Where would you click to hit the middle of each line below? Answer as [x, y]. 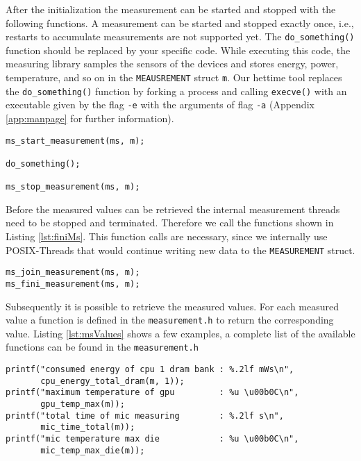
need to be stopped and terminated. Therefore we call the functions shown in [170, 223]
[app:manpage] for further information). [90, 118]
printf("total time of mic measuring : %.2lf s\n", [145, 416]
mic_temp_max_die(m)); [93, 450]
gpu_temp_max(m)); [83, 404]
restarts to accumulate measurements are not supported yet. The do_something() [180, 36]
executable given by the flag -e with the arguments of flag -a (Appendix [160, 104]
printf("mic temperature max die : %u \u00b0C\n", [152, 439]
